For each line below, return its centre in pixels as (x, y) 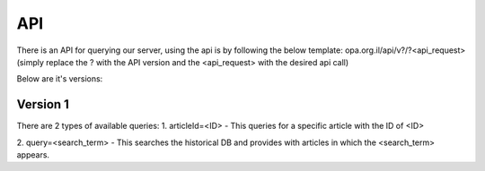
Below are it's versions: (60, 79)
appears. (33, 155)
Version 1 (43, 104)
